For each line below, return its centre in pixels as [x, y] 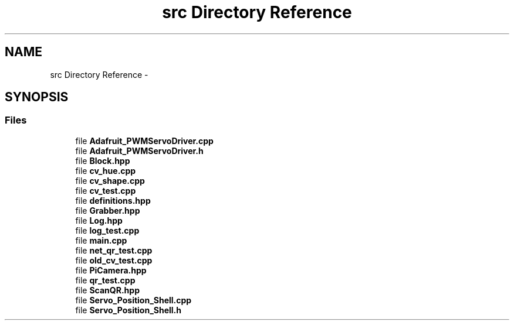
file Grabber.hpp [108, 210]
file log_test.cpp [107, 230]
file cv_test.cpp [106, 190]
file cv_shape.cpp [110, 180]
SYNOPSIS [37, 97]
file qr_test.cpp [105, 280]
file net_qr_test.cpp [114, 250]
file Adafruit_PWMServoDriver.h [139, 150]
